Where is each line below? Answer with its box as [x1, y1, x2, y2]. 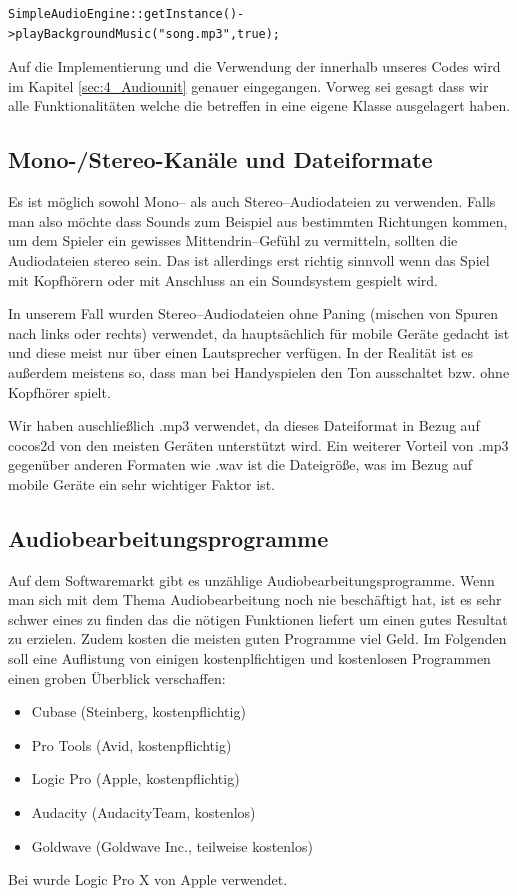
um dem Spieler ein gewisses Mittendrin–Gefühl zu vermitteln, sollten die [8, 230, 458, 251]
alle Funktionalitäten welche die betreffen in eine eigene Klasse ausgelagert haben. [8, 95, 511, 116]
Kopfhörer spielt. [8, 381, 111, 402]
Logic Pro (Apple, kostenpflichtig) [31, 768, 240, 789]
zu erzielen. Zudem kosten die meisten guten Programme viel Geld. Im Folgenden [8, 628, 507, 649]
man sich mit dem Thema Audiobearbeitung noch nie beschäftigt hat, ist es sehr [8, 589, 502, 610]
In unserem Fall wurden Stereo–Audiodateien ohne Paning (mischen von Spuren [8, 303, 498, 324]
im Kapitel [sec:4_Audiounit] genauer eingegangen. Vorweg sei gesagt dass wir [8, 75, 489, 96]
